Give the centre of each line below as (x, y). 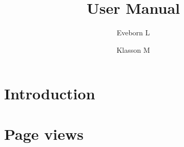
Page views (44, 133)
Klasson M (133, 49)
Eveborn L (133, 33)
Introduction (50, 93)
